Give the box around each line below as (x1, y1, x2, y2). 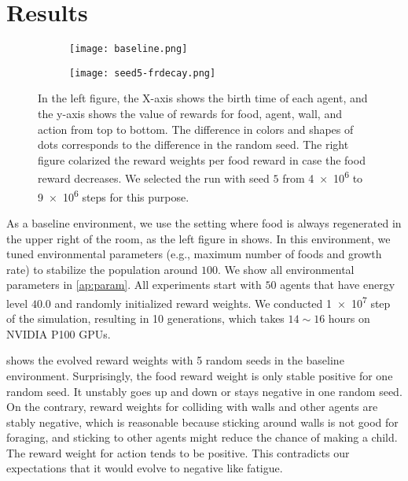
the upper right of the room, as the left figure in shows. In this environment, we (6, 230, 391, 246)
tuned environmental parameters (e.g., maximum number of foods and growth (6, 246, 382, 262)
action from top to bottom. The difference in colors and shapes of (38, 120, 354, 137)
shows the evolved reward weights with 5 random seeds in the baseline (6, 352, 344, 368)
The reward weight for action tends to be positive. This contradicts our (6, 444, 350, 461)
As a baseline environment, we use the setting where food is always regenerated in (6, 214, 402, 231)
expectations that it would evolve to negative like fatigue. (6, 460, 283, 476)
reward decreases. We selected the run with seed (38, 170, 270, 187)
